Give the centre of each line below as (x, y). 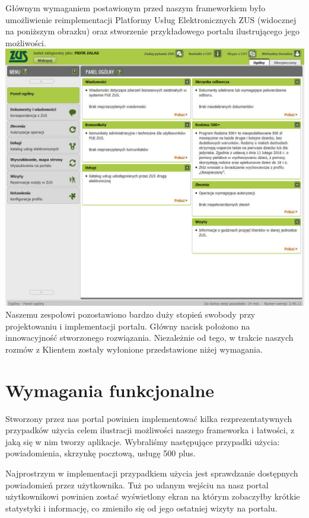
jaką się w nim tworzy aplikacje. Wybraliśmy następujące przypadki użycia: (143, 441)
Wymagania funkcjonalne (110, 390)
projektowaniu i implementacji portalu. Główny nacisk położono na (128, 326)
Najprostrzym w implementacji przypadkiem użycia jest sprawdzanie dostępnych (152, 473)
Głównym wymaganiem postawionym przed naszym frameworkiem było (136, 8)
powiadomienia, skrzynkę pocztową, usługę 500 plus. (101, 453)
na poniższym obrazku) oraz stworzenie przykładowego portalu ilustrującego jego (152, 31)
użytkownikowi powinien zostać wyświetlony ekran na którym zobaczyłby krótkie (153, 496)
